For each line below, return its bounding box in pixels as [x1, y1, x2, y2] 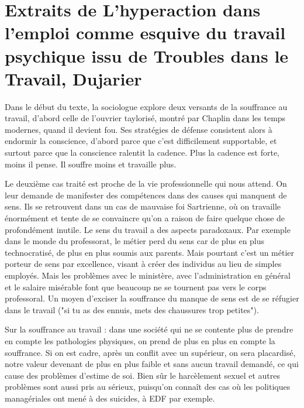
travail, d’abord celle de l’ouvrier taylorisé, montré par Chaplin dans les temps [5, 112, 286, 124]
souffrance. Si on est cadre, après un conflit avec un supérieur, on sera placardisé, [5, 346, 296, 358]
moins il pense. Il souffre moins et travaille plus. [5, 157, 177, 170]
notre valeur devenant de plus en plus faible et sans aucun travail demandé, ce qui [5, 358, 299, 370]
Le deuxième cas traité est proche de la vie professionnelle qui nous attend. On [5, 177, 287, 190]
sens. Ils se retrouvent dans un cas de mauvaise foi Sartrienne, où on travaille [5, 200, 281, 212]
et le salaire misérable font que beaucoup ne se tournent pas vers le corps [5, 280, 267, 293]
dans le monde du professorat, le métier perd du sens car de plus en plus [5, 235, 265, 247]
